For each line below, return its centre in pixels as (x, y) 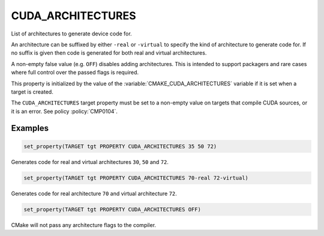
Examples (30, 128)
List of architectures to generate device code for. (71, 34)
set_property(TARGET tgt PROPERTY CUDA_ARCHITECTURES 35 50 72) (120, 146)
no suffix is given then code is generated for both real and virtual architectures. (109, 53)
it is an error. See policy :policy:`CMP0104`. (64, 111)
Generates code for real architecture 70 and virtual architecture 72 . (94, 193)
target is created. (32, 92)
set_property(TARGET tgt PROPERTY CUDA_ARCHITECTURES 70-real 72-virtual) (136, 178)
